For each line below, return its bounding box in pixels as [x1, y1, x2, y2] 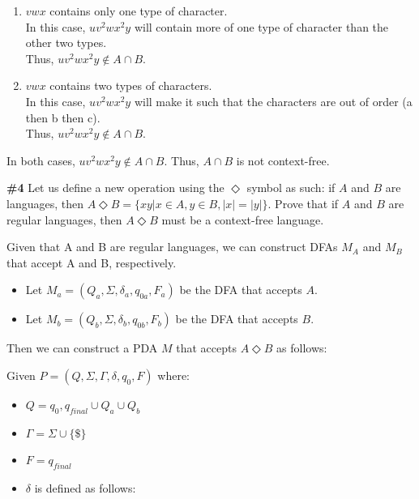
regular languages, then [6, 211, 122, 228]
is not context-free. [236, 151, 330, 168]
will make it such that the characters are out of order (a [134, 92, 413, 109]
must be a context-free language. [161, 211, 324, 228]
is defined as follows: [34, 479, 136, 496]
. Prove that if [267, 194, 339, 211]
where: [157, 366, 190, 383]
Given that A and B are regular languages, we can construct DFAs [6, 238, 338, 255]
